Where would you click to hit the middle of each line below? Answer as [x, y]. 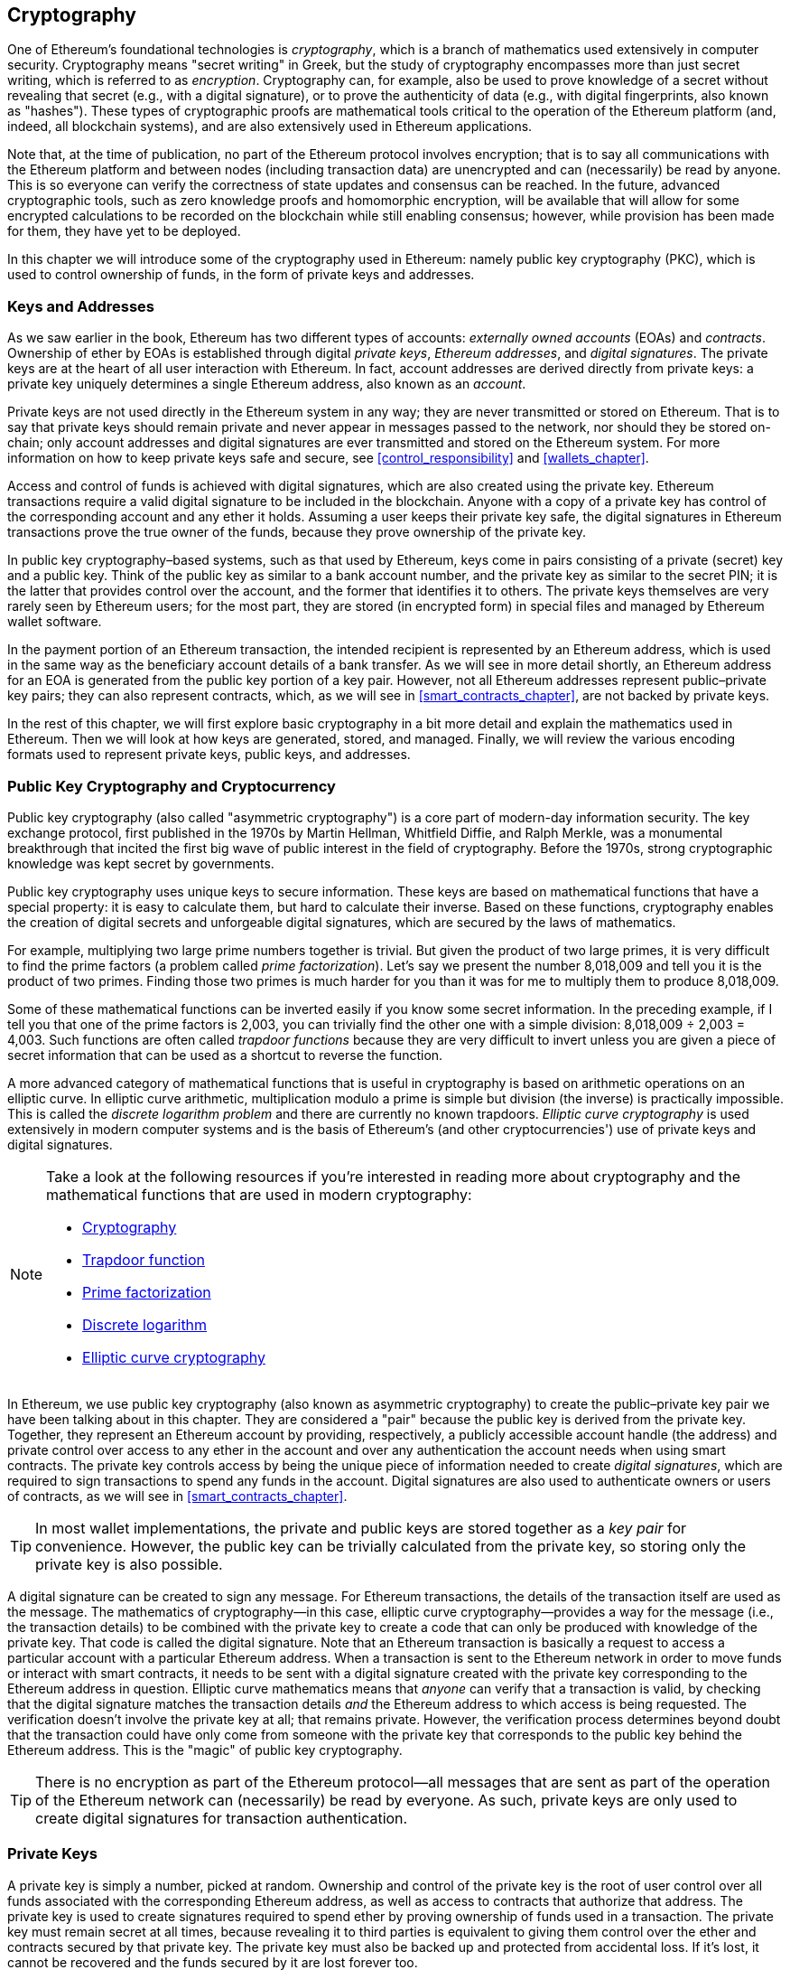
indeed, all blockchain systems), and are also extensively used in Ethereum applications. [270, 127]
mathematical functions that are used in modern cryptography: [259, 1194]
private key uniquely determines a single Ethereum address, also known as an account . [267, 384]
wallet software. [55, 622]
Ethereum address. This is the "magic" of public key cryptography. [205, 1750]
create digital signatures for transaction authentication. [222, 1818]
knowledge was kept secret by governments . [141, 863]
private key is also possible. [129, 1564]
